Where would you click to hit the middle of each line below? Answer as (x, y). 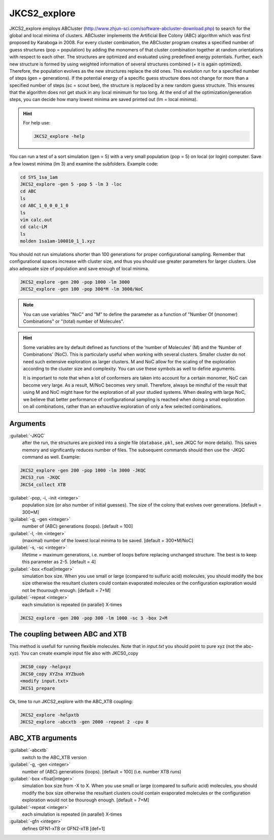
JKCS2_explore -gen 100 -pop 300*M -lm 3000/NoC (82, 289)
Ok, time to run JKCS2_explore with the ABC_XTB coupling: (71, 701)
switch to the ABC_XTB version (55, 757)
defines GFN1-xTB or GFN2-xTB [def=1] (63, 828)
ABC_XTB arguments (43, 738)
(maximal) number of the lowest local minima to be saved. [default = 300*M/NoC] (108, 541)
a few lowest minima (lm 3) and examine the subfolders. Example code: (84, 164)
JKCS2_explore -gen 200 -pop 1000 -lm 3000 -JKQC (83, 470)
